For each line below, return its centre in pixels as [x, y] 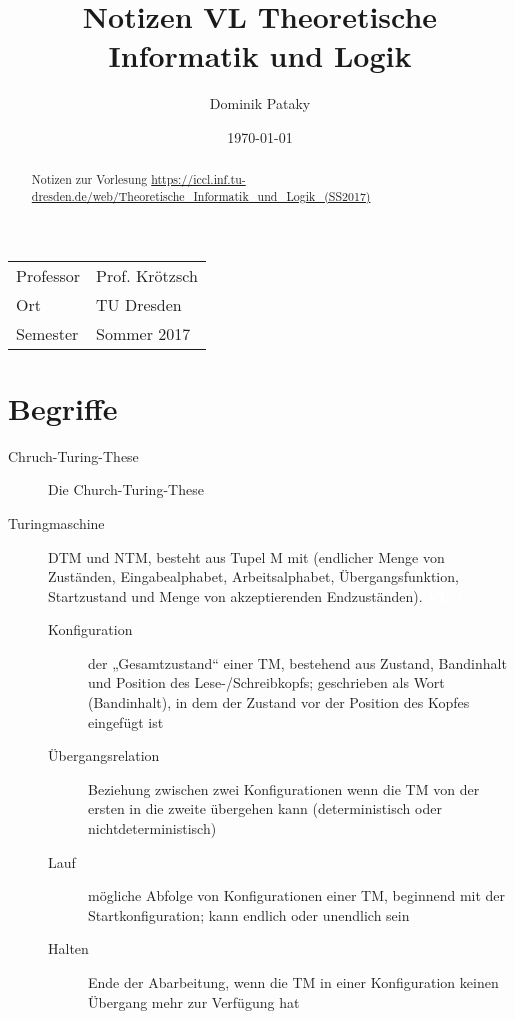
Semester [47, 333]
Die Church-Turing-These [126, 489]
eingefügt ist [126, 721]
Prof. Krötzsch [147, 275]
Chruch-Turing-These [73, 455]
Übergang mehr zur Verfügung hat [194, 1001]
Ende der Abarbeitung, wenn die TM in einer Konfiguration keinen [293, 982]
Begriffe [63, 407]
